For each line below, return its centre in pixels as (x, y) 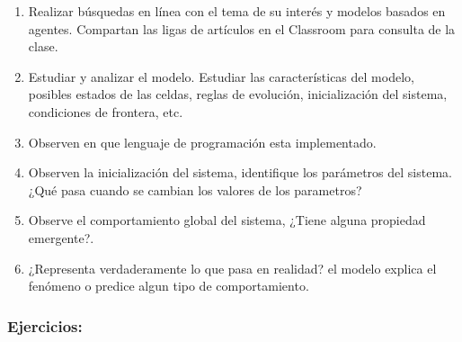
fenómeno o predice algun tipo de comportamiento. (169, 286)
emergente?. (61, 237)
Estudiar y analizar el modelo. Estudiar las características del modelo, (221, 76)
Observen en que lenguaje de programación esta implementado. (202, 142)
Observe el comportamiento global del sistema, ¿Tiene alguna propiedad (227, 220)
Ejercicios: (45, 325)
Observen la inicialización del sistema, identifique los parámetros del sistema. (240, 172)
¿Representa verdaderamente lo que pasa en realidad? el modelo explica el (232, 268)
